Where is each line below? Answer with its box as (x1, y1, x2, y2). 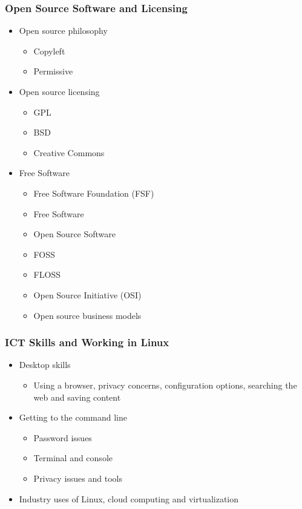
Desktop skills (19, 358, 71, 371)
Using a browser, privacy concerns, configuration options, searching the (33, 378, 297, 391)
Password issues (33, 431, 92, 444)
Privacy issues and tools (33, 471, 122, 484)
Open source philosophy (19, 24, 108, 37)
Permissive (33, 65, 73, 77)
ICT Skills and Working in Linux (5, 335, 169, 350)
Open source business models (33, 309, 142, 321)
